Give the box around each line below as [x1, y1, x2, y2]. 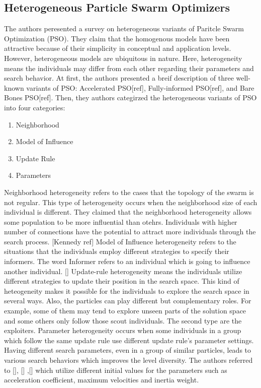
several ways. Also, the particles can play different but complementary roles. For [4, 295, 251, 306]
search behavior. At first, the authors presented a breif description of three [4, 73, 234, 83]
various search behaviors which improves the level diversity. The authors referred [4, 355, 253, 365]
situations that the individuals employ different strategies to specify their [4, 246, 229, 256]
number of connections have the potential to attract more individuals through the [4, 226, 256, 237]
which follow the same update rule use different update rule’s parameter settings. [4, 335, 254, 345]
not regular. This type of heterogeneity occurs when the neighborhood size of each [4, 197, 257, 207]
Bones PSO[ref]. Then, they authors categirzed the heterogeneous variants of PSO [4, 92, 257, 103]
